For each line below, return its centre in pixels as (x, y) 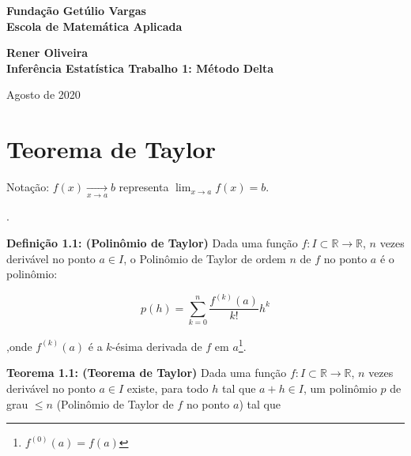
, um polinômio (340, 388)
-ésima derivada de (157, 346)
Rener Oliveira (47, 53)
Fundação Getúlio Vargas (76, 10)
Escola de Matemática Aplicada (94, 26)
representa (144, 187)
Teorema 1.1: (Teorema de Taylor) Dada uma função (147, 373)
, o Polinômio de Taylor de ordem (205, 258)
